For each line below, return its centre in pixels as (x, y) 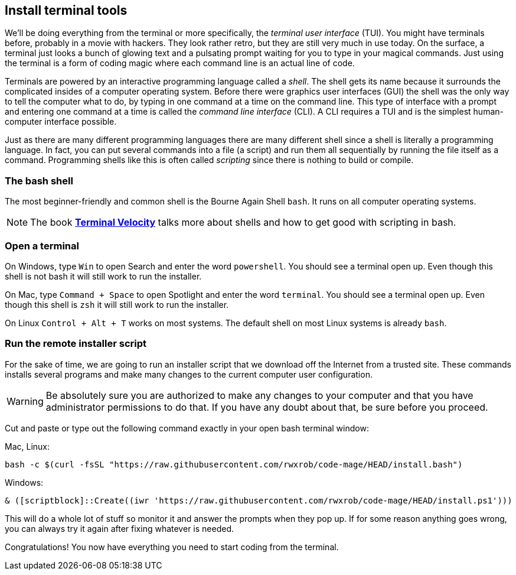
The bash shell (39, 181)
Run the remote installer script (76, 344)
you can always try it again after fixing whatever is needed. (119, 528)
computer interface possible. (61, 122)
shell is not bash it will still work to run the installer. (103, 276)
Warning (25, 401)
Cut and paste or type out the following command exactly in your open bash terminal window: (187, 428)
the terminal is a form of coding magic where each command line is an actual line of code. (180, 63)
